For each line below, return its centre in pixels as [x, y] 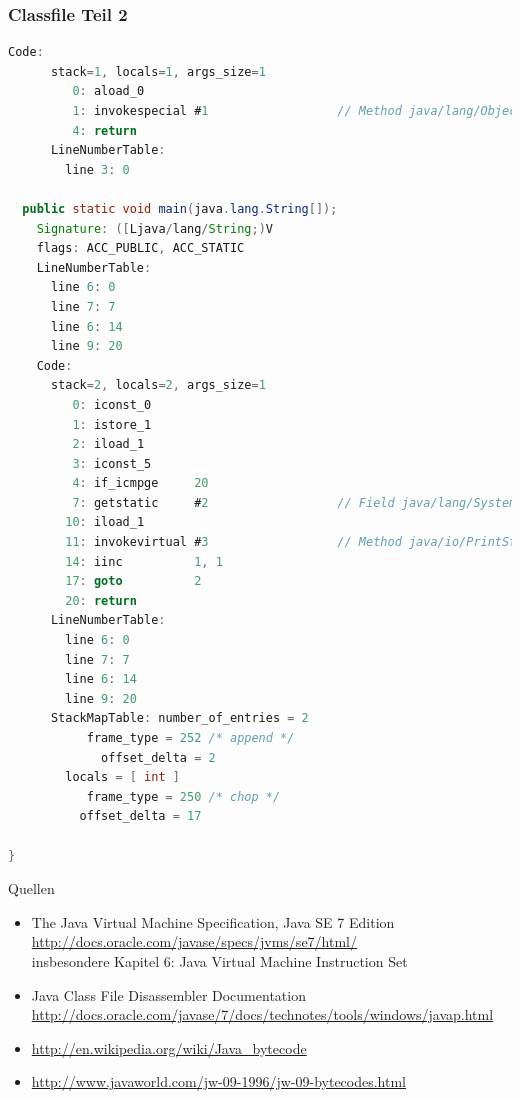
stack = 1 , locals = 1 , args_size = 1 [158, 71]
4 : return [104, 130]
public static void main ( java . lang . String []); [180, 208]
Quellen [31, 888]
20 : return [101, 600]
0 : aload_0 [108, 91]
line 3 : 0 [97, 169]
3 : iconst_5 [112, 463]
